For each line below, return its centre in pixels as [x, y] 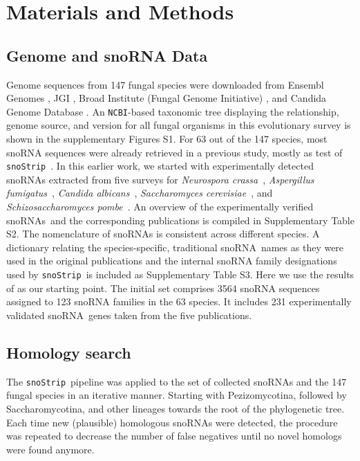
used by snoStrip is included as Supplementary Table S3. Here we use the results [180, 274]
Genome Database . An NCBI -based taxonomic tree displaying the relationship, [173, 111]
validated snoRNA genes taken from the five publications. [129, 315]
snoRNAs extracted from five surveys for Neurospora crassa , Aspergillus [160, 179]
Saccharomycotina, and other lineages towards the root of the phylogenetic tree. [176, 408]
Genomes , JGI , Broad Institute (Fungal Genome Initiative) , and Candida [167, 98]
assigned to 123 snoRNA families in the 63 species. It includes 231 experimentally [179, 301]
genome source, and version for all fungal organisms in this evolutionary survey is [179, 125]
